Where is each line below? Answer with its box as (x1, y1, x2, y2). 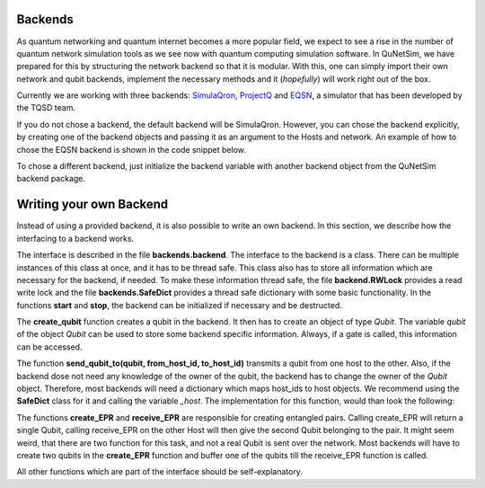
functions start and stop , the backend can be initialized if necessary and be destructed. (16, 299, 343, 310)
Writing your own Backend (16, 197, 169, 212)
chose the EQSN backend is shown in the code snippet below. (16, 144, 247, 155)
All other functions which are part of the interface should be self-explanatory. (16, 466, 303, 477)
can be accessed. (16, 342, 83, 352)
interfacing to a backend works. (16, 233, 135, 244)
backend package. (16, 173, 85, 184)
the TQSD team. (16, 102, 76, 113)
